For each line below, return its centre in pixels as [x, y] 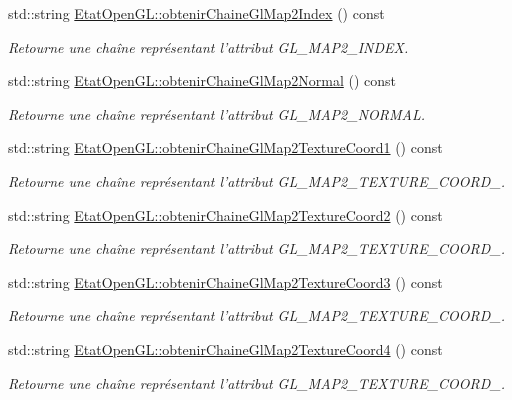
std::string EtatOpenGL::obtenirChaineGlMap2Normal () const [202, 80]
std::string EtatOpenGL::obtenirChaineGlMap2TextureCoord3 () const [225, 281]
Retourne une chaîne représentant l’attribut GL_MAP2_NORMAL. [217, 113]
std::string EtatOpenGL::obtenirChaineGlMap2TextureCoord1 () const [225, 147]
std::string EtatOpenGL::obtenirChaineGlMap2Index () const [196, 13]
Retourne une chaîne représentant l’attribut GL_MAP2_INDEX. [208, 46]
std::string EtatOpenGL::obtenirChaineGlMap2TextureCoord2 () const [225, 214]
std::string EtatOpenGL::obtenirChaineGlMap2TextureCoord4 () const [225, 348]
